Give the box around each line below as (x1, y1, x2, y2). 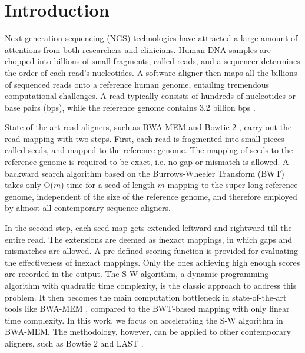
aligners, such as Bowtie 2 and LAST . (5, 336, 144, 349)
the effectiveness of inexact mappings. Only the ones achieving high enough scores (5, 256, 300, 268)
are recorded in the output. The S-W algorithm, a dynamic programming (5, 268, 269, 280)
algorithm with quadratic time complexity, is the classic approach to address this (5, 279, 297, 291)
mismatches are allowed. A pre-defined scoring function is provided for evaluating (5, 245, 298, 257)
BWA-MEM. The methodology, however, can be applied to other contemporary (5, 325, 291, 338)
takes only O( (5, 179, 54, 191)
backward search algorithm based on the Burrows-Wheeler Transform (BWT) (5, 167, 285, 179)
